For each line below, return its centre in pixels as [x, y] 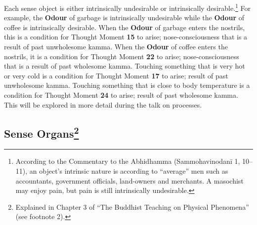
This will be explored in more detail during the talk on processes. [103, 104]
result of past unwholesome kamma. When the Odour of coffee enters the [116, 47]
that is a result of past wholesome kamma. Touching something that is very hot [125, 66]
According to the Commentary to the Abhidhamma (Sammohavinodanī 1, [128, 161]
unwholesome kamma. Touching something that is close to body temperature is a [127, 85]
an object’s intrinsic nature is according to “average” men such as [129, 170]
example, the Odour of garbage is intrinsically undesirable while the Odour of [124, 18]
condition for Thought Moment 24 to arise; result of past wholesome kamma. [121, 95]
